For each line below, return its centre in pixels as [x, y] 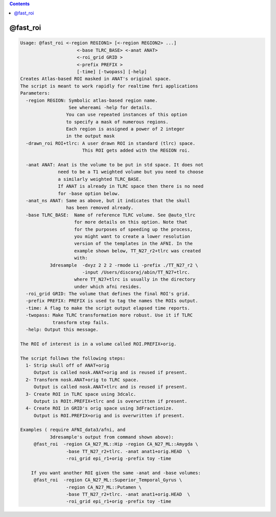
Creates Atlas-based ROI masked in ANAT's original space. [96, 79]
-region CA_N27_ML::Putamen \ [103, 487]
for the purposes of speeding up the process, [134, 229]
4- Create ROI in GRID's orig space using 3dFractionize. [100, 408]
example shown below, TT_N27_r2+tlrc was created [138, 251]
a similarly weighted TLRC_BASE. [100, 179]
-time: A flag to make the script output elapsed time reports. [108, 308]
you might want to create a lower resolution [132, 236]
